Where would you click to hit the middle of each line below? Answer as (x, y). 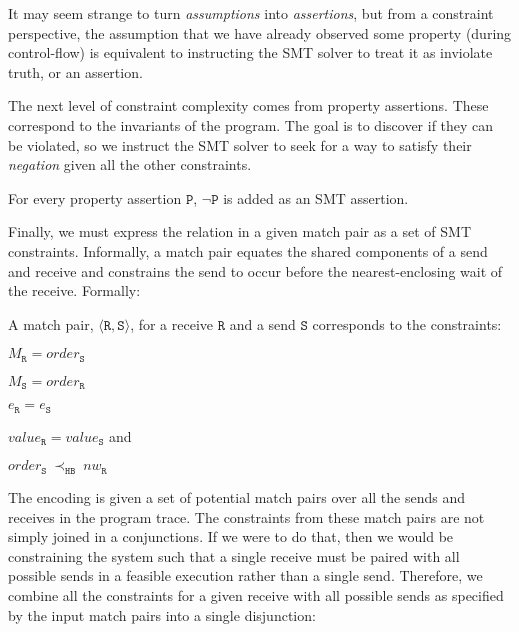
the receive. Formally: (74, 290)
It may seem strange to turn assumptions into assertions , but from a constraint (251, 13)
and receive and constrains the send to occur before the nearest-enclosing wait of (255, 270)
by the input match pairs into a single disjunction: (162, 614)
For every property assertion (95, 197)
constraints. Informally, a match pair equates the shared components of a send (248, 250)
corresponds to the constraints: (407, 323)
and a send (262, 323)
